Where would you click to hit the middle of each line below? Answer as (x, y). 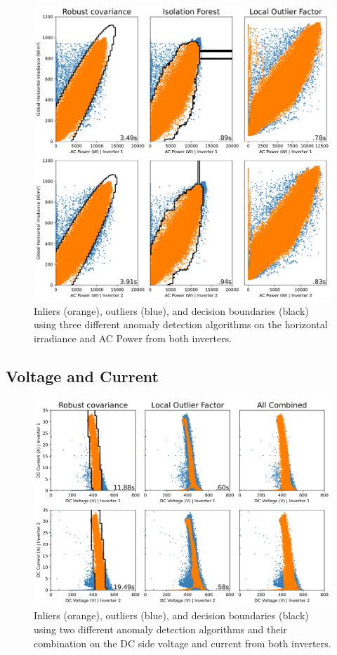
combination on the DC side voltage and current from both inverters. (183, 643)
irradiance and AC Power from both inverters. (133, 338)
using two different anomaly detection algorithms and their (160, 629)
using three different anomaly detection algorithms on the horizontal (181, 324)
